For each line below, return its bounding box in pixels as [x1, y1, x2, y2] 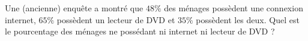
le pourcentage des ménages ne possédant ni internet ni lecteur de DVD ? [5, 25, 275, 37]
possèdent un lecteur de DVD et [56, 13, 175, 26]
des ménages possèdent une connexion [164, 2, 303, 14]
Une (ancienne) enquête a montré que [5, 2, 143, 14]
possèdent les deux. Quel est [196, 13, 300, 26]
